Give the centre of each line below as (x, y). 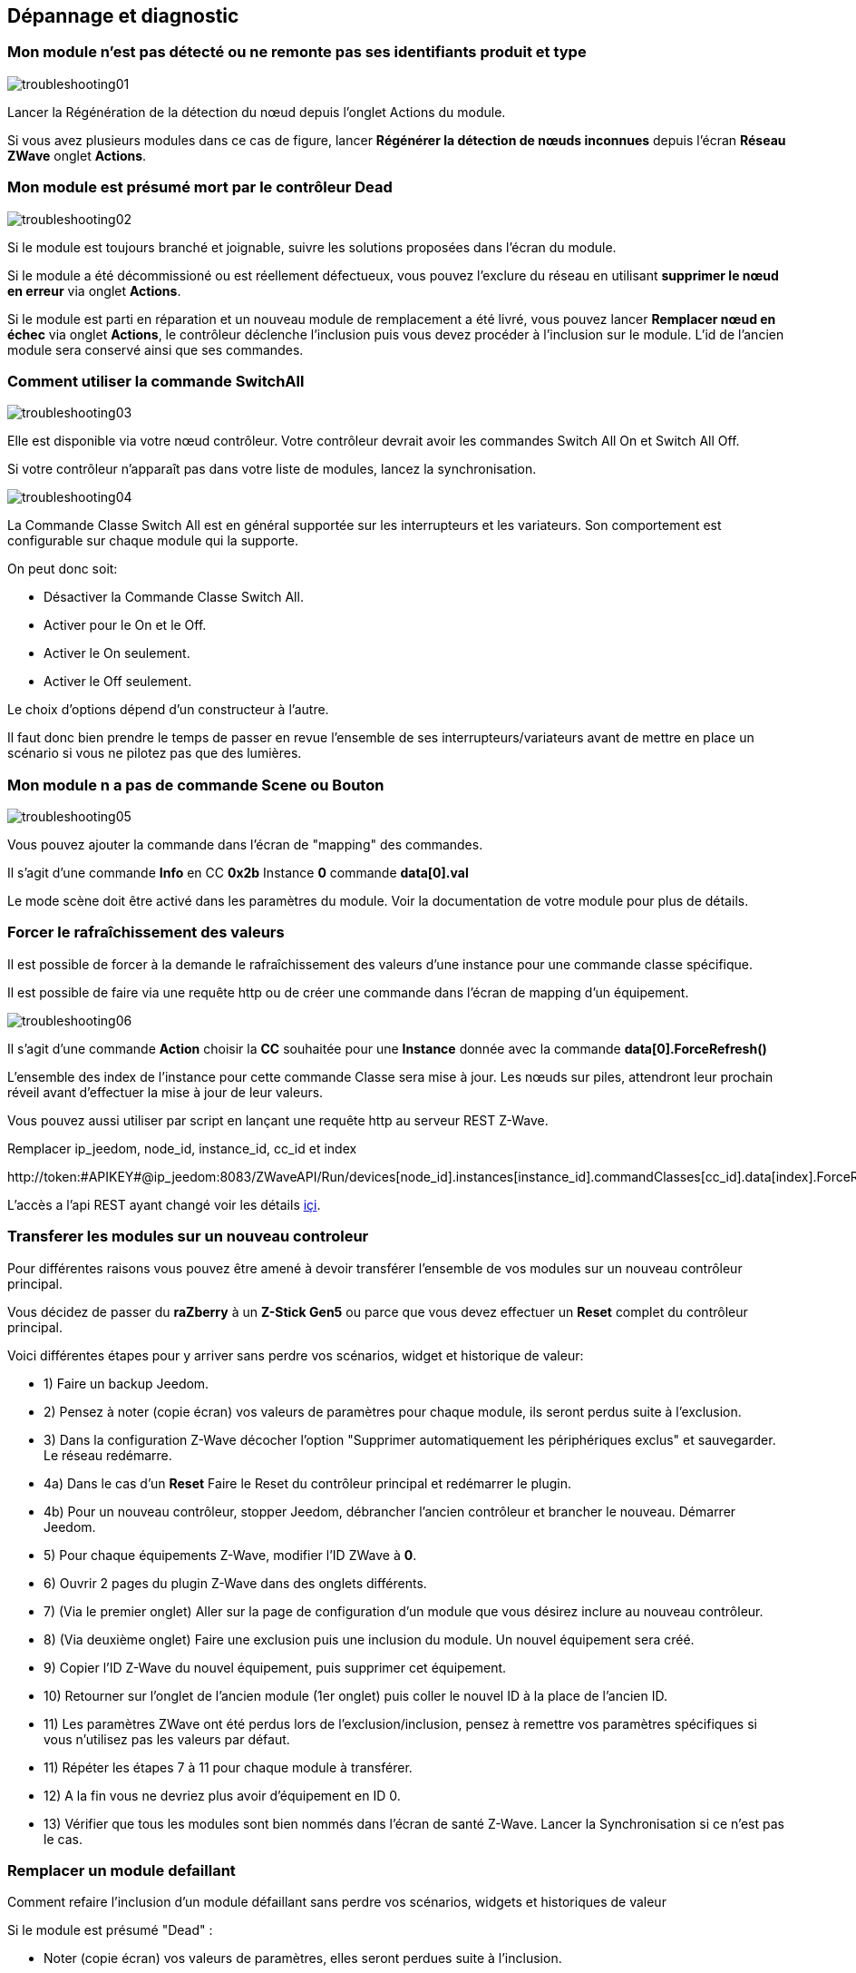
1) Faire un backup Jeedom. (126, 1383)
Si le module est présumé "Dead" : (110, 1930)
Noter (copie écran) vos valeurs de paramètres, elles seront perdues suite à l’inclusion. (303, 1958)
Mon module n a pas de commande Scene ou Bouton (196, 785)
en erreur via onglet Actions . (94, 290)
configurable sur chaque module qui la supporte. (153, 541)
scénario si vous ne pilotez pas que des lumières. (155, 753)
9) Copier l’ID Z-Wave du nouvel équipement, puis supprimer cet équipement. (275, 1667)
